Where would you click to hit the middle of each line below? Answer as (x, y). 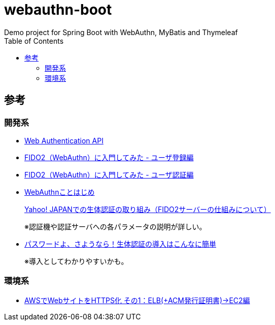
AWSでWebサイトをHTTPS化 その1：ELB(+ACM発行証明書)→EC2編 (137, 300)
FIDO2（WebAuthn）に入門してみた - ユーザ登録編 (109, 157)
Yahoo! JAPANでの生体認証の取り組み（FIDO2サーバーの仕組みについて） (148, 209)
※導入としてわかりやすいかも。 (76, 261)
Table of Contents (34, 41)
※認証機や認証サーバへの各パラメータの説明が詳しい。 (115, 226)
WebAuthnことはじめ (60, 192)
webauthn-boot (58, 10)
